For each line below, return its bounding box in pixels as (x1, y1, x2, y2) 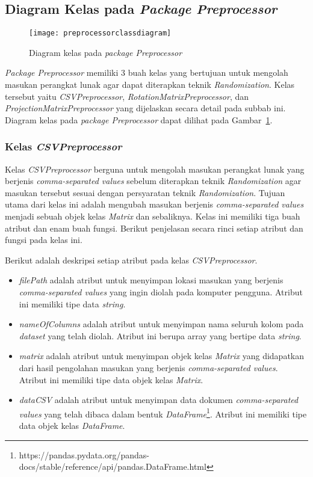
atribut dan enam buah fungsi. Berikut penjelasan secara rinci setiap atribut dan (5, 221, 303, 234)
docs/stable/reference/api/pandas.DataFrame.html (19, 460, 206, 473)
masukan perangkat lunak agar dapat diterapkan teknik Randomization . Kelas (5, 78, 295, 91)
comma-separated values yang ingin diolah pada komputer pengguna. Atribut (19, 285, 303, 298)
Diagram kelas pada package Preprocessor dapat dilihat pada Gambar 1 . (5, 113, 273, 126)
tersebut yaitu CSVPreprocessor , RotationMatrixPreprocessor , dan (5, 90, 249, 102)
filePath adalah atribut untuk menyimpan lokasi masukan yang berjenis (19, 274, 284, 286)
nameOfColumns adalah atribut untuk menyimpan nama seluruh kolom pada (19, 318, 304, 330)
